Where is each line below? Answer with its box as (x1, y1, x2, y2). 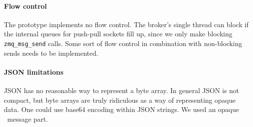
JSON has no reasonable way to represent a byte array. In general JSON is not (4, 85, 239, 95)
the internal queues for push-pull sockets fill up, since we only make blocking (4, 29, 233, 39)
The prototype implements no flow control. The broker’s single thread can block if (4, 19, 249, 29)
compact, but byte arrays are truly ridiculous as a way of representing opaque (4, 95, 236, 105)
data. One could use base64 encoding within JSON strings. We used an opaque (4, 104, 239, 114)
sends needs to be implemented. (4, 48, 98, 58)
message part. (7, 113, 48, 124)
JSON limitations (4, 66, 64, 77)
